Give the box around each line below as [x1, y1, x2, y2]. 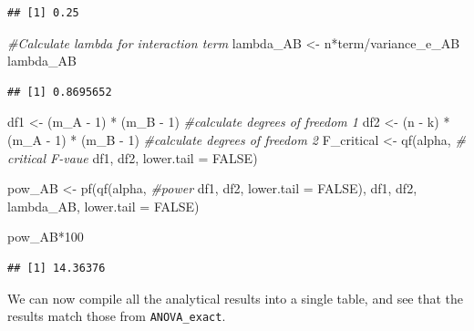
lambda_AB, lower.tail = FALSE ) [7, 196, 200, 215]
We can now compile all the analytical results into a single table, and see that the [7, 288, 464, 307]
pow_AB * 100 [7, 227, 84, 246]
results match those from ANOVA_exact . [7, 306, 226, 326]
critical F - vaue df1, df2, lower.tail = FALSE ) [7, 148, 258, 167]
